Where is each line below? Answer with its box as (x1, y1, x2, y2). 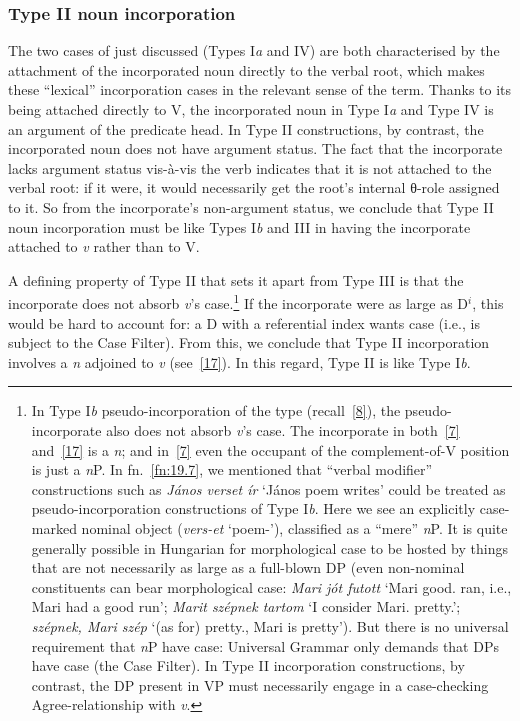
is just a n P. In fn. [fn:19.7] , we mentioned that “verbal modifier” (31, 459, 433, 480)
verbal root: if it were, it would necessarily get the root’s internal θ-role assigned (8, 177, 500, 198)
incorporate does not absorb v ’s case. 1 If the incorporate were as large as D (8, 290, 469, 313)
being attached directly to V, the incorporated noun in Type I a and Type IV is (8, 99, 494, 119)
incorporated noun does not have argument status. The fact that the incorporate (8, 138, 503, 159)
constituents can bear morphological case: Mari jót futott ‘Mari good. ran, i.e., (31, 576, 512, 597)
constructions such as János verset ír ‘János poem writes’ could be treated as (31, 478, 506, 499)
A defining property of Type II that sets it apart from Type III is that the (8, 269, 464, 290)
